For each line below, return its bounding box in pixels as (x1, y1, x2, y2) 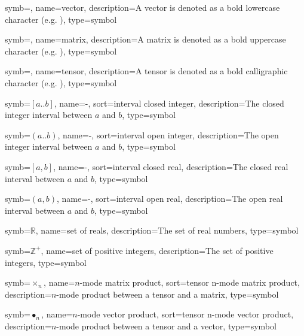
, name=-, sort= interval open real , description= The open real (56, 192, 283, 205)
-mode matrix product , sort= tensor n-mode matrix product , (79, 276, 300, 289)
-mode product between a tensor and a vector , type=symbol (56, 319, 277, 332)
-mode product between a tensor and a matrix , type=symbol (56, 287, 279, 300)
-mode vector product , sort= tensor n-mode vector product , (77, 308, 294, 320)
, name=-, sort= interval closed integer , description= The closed (54, 96, 284, 109)
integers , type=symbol (5, 256, 87, 268)
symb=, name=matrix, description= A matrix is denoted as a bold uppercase (5, 33, 286, 46)
